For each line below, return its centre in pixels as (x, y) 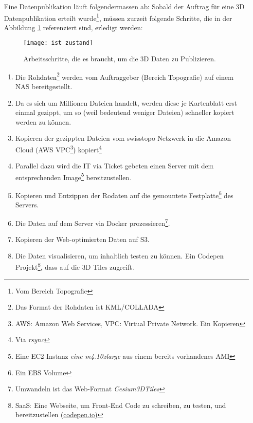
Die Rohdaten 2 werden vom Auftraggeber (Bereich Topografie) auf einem (124, 76)
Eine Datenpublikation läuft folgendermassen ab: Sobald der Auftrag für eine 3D (124, 6)
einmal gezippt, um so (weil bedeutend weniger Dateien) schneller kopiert (125, 112)
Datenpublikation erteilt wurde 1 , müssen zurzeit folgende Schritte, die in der (118, 17)
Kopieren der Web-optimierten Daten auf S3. (82, 239)
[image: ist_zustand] (58, 43)
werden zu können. (43, 121)
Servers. (27, 205)
